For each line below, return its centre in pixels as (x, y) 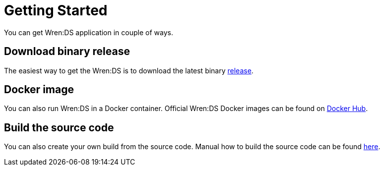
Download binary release (67, 52)
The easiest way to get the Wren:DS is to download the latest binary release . (129, 70)
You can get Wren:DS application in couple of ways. (89, 32)
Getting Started (56, 10)
